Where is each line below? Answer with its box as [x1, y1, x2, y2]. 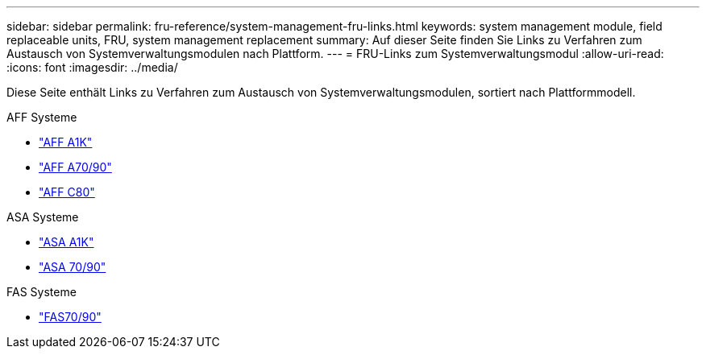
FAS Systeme [6, 285, 77, 299]
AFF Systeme [6, 110, 77, 124]
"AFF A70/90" [39, 160, 112, 174]
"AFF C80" [39, 185, 95, 199]
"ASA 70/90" [39, 260, 106, 274]
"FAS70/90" [39, 310, 102, 324]
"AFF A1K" [39, 135, 93, 149]
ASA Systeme [6, 210, 79, 224]
